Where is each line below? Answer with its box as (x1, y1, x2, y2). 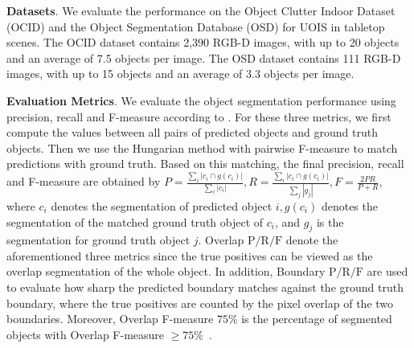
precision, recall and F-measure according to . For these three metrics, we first (6, 108, 391, 125)
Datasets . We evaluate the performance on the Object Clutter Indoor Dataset (6, 2, 396, 18)
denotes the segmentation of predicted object (51, 197, 273, 214)
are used (367, 263, 408, 280)
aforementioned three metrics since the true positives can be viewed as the (6, 247, 373, 264)
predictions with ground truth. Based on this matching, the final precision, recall (6, 155, 404, 172)
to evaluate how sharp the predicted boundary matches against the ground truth (6, 279, 404, 296)
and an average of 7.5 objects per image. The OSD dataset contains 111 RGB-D (6, 49, 401, 66)
